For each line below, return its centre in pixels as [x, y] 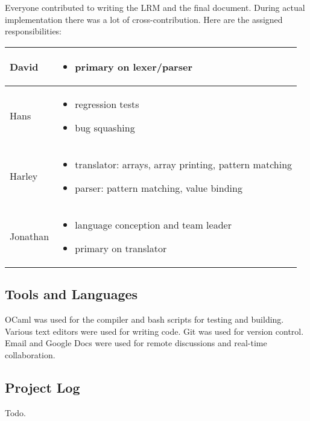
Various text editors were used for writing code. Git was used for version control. [154, 331]
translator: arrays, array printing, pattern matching [184, 164]
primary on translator [121, 248]
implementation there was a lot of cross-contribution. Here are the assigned [144, 19]
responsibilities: [33, 31]
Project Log [43, 387]
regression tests [107, 104]
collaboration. [30, 354]
